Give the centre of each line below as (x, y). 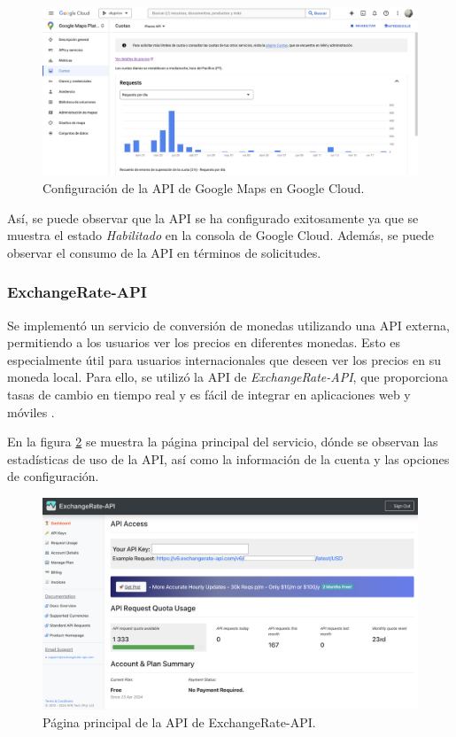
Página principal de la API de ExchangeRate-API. (179, 721)
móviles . (31, 411)
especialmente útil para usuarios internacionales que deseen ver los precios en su (224, 359)
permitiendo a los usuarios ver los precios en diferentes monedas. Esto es (204, 342)
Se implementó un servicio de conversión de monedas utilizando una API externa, (228, 325)
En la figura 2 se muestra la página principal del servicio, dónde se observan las (223, 442)
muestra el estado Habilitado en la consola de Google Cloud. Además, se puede (220, 235)
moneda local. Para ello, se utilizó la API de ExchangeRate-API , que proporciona (228, 377)
